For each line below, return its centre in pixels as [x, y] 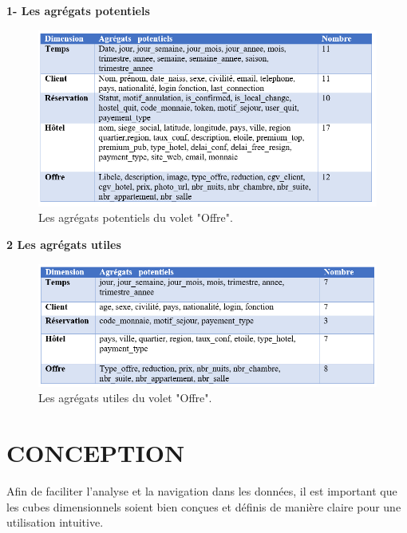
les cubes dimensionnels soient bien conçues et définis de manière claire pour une [204, 506]
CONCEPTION [96, 453]
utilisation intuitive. [55, 522]
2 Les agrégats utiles [64, 244]
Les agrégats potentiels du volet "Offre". [136, 217]
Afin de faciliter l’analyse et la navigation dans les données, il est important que [202, 491]
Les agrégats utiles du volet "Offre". [125, 398]
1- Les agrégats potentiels [78, 10]
